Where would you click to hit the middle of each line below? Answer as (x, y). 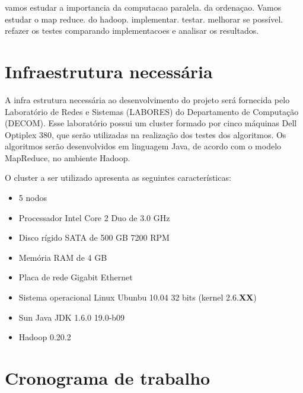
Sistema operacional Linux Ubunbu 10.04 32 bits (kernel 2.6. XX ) (138, 297)
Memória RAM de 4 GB (63, 257)
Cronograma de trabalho (108, 378)
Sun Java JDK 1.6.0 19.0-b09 (72, 317)
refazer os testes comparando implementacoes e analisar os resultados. (132, 31)
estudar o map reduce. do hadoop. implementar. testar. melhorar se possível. (144, 19)
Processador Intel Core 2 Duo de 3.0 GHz (94, 217)
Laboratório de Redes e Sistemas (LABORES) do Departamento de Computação (152, 111)
